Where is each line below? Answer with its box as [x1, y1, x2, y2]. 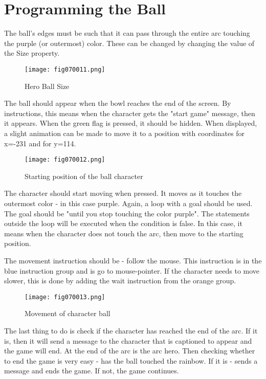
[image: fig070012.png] [25, 156, 105, 164]
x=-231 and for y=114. [4, 138, 76, 148]
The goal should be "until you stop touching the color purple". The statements [4, 208, 250, 218]
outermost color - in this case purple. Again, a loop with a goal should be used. [4, 197, 253, 208]
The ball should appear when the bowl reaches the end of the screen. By [4, 98, 231, 108]
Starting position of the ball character [25, 170, 143, 181]
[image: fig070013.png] [25, 293, 105, 301]
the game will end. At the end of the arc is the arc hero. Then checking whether [4, 345, 255, 356]
